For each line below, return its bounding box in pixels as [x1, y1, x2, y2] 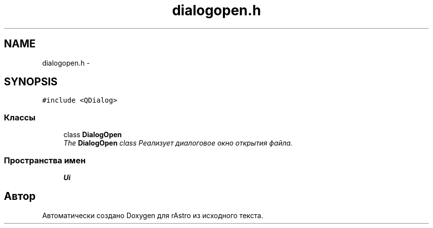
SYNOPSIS [4, 76, 58, 88]
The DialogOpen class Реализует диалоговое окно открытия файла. [63, 139, 293, 148]
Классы [4, 112, 36, 122]
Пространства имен [4, 155, 86, 165]
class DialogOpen [63, 130, 122, 139]
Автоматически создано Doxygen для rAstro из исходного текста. [42, 211, 263, 220]
